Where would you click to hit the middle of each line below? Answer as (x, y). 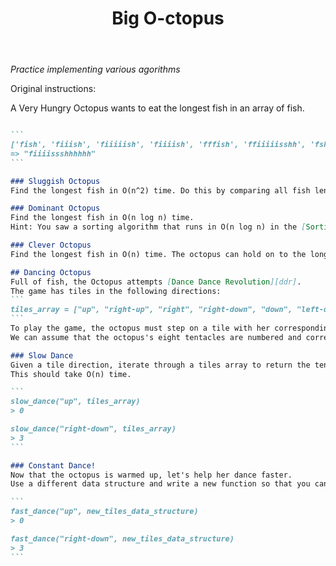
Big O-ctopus (168, 18)
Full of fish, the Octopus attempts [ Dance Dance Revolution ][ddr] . (156, 282)
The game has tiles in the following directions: (116, 291)
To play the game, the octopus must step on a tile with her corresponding (171, 328)
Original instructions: (53, 89)
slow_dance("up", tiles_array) (75, 402)
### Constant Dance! (53, 465)
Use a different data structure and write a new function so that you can (169, 484)
